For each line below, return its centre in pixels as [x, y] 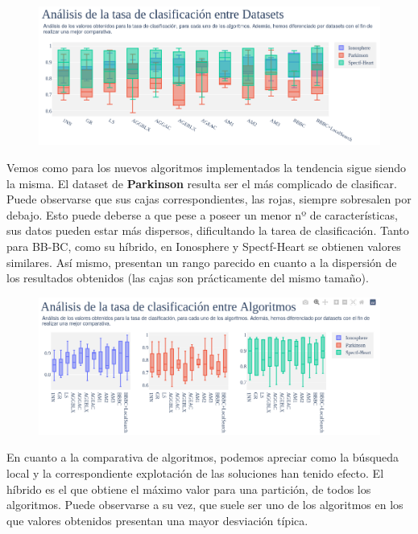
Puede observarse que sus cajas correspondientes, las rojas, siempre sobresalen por [209, 199]
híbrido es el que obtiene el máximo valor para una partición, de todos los [189, 489]
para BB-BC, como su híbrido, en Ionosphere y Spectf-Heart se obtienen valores [204, 246]
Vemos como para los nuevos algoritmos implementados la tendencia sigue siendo [207, 167]
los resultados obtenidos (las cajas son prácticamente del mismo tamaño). [188, 278]
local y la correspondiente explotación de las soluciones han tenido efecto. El [195, 473]
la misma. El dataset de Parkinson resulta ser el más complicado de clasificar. [202, 183]
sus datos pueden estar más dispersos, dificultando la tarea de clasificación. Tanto [208, 230]
